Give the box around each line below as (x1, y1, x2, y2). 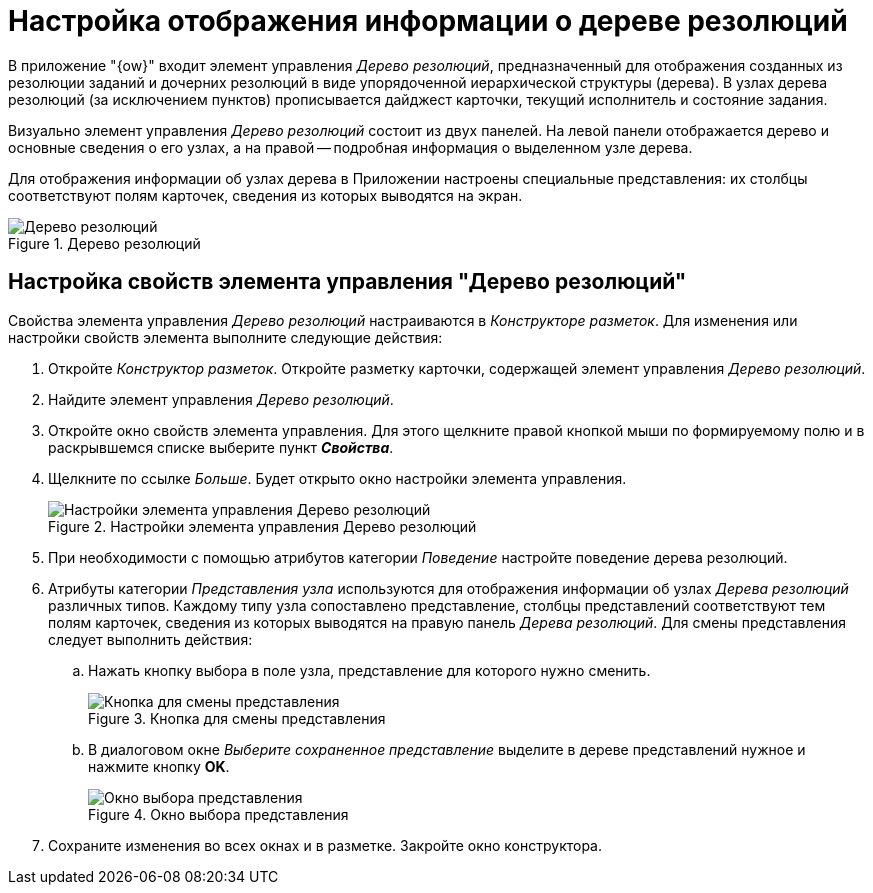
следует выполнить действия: (48, 630, 253, 648)
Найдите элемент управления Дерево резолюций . (48, 390, 394, 408)
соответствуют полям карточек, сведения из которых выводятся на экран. (8, 186, 523, 204)
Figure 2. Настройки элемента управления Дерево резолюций (48, 517, 477, 535)
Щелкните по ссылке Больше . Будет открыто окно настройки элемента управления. (48, 469, 627, 487)
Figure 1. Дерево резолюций (8, 234, 201, 252)
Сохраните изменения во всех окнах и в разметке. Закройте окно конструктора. (48, 836, 603, 854)
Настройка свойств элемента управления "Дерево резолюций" (8, 269, 687, 295)
